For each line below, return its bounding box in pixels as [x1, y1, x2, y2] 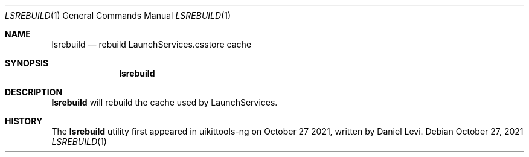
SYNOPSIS [5, 58, 49, 68]
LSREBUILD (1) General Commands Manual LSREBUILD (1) [5, 10, 231, 21]
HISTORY [5, 116, 43, 126]
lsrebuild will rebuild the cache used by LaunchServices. [51, 97, 278, 107]
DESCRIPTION [5, 87, 63, 97]
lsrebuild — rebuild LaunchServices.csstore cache [51, 39, 252, 50]
